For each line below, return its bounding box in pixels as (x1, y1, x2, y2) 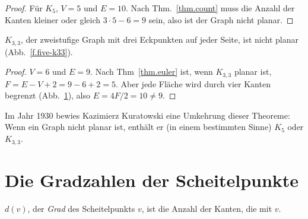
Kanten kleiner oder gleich (5, 13, 101, 26)
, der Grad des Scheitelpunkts (27, 202, 135, 214)
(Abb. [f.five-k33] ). (5, 45, 73, 58)
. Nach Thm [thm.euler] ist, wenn (90, 65, 213, 78)
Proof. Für (5, 2, 43, 14)
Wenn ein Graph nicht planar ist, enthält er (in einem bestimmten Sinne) (5, 120, 272, 133)
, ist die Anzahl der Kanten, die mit (141, 202, 272, 214)
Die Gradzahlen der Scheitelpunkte (5, 167, 299, 192)
